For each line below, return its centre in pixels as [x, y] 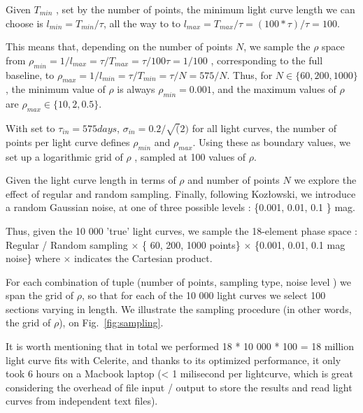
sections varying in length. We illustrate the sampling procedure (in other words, [179, 309]
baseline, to [30, 74]
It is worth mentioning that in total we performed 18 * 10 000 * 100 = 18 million [180, 346]
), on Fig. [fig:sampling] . [111, 323]
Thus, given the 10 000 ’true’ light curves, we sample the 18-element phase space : [181, 230]
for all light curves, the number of [264, 128]
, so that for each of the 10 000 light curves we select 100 [204, 295]
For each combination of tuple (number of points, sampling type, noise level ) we [179, 281]
